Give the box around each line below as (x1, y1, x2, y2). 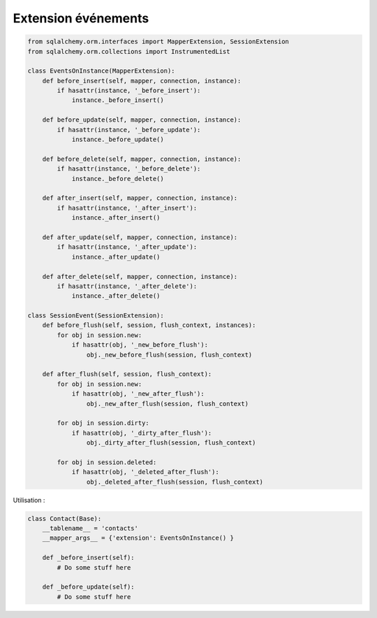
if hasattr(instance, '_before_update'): (57, 126, 201, 134)
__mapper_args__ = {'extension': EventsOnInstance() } (42, 534, 234, 542)
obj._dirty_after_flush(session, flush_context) (86, 439, 256, 447)
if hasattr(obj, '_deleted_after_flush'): (71, 468, 219, 476)
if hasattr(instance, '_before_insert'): (57, 87, 201, 94)
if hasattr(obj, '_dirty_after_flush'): (71, 429, 212, 437)
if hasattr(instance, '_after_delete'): (57, 282, 198, 290)
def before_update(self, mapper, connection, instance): (42, 116, 242, 124)
